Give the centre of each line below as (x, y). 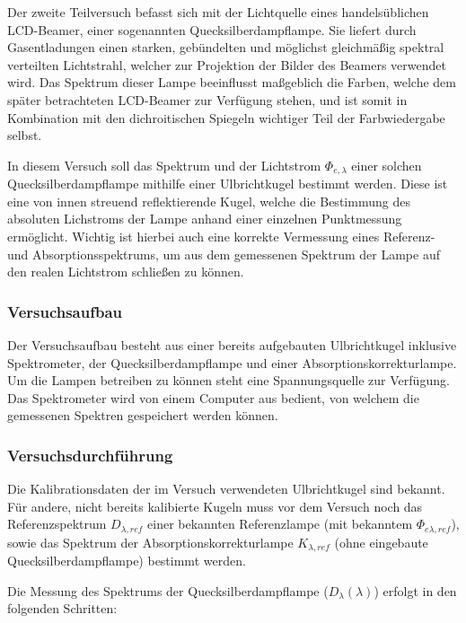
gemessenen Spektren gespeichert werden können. (143, 415)
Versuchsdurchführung (90, 455)
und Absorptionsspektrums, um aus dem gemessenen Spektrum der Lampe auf (224, 254)
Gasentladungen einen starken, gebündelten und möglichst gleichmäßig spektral (226, 47)
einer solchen (387, 165)
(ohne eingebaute (381, 542)
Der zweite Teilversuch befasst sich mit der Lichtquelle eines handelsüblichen (218, 12)
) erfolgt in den (415, 590)
